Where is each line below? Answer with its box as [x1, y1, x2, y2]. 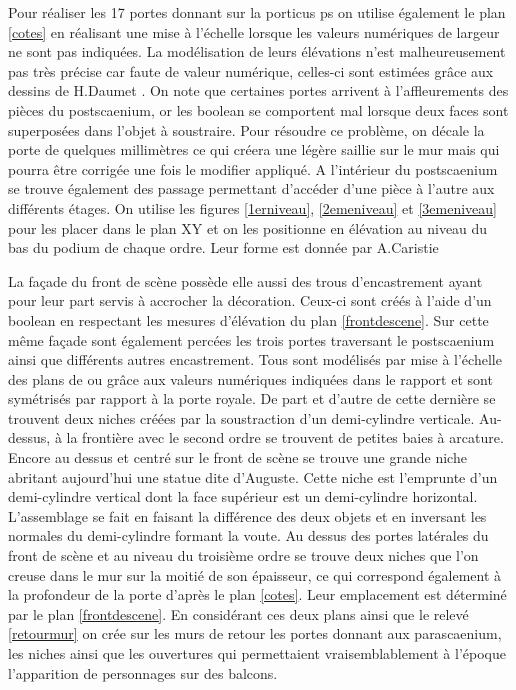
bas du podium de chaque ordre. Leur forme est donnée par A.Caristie [8, 237, 439, 258]
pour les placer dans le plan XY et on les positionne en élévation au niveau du [8, 217, 488, 238]
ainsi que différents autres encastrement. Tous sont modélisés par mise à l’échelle [8, 349, 502, 370]
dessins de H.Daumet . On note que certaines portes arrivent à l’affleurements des [8, 80, 509, 101]
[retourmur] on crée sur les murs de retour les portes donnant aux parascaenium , [8, 623, 502, 644]
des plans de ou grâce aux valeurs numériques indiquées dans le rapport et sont [8, 368, 493, 389]
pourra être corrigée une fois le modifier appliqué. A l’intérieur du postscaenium [8, 158, 498, 179]
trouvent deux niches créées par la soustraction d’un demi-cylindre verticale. [8, 407, 475, 428]
